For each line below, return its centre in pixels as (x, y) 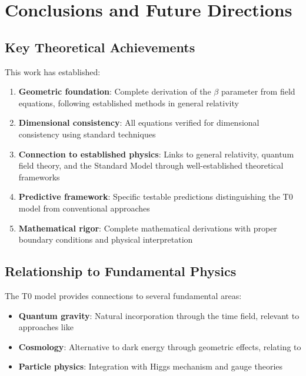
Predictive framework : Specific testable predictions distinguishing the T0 (156, 197)
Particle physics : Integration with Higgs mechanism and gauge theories (151, 366)
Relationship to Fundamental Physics (121, 271)
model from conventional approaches (84, 208)
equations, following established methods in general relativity (129, 103)
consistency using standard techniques (87, 134)
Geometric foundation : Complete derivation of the (115, 91)
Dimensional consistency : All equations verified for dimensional (139, 122)
